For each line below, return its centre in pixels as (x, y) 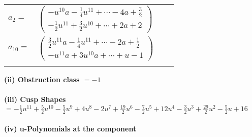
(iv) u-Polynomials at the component (70, 128)
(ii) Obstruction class (42, 79)
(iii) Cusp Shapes (35, 99)
